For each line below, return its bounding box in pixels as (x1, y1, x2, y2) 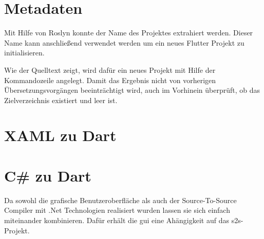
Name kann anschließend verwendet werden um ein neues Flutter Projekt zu (4, 37, 244, 48)
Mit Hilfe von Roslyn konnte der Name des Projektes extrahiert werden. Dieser (4, 27, 253, 38)
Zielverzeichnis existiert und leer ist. (4, 94, 118, 105)
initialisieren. (4, 47, 45, 58)
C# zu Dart (4, 165, 91, 186)
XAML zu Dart (4, 125, 117, 146)
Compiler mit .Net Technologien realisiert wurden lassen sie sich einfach (4, 205, 230, 215)
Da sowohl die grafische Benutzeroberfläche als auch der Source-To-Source (4, 194, 237, 205)
